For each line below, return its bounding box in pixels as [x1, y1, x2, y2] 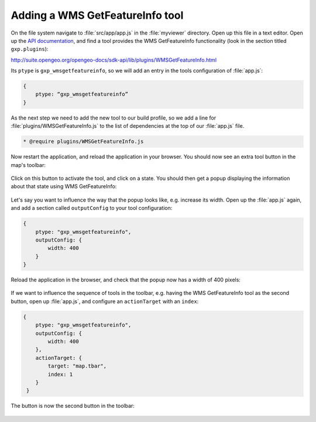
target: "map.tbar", [47, 363, 107, 369]
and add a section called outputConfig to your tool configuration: [11, 205, 173, 212]
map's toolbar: [11, 161, 46, 168]
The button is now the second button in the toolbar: [11, 402, 135, 410]
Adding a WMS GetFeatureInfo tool [11, 9, 184, 22]
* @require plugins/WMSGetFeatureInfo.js [23, 138, 144, 145]
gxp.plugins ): [11, 46, 49, 53]
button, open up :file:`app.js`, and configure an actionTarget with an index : [11, 298, 199, 305]
